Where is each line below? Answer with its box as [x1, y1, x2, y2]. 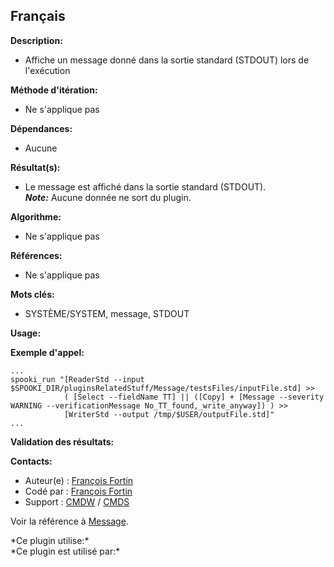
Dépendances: [10, 122, 73, 134]
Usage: [10, 327, 42, 339]
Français [10, 8, 66, 25]
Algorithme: [10, 210, 62, 223]
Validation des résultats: [10, 435, 115, 448]
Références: [10, 249, 63, 261]
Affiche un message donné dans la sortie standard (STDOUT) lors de [24, 54, 310, 66]
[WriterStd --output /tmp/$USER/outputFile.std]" [63, 409, 275, 419]
